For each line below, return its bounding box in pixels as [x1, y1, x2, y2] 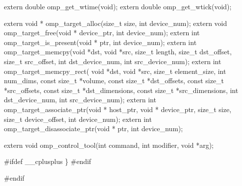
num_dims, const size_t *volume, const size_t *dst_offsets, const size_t [4, 75, 224, 86]
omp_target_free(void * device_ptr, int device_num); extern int [4, 27, 200, 38]
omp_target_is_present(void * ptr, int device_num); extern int [4, 37, 197, 47]
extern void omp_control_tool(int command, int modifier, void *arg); [4, 139, 214, 150]
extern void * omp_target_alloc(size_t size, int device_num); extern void [4, 18, 227, 28]
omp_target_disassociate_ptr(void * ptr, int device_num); [4, 123, 183, 134]
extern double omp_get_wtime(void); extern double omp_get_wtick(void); [4, 1, 232, 11]
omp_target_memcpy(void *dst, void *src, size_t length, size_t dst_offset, [4, 46, 232, 57]
